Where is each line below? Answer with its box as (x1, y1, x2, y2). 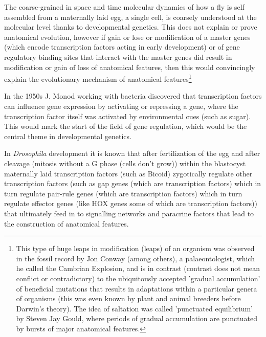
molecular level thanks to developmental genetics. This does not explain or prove (4, 21, 257, 32)
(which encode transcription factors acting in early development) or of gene (4, 41, 240, 52)
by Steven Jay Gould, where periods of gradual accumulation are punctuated (16, 313, 257, 324)
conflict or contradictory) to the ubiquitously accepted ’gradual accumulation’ (16, 273, 260, 283)
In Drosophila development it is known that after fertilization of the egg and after (4, 148, 260, 159)
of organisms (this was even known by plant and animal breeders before (16, 293, 241, 304)
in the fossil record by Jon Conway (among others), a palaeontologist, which (16, 253, 255, 263)
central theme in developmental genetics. (4, 130, 131, 141)
